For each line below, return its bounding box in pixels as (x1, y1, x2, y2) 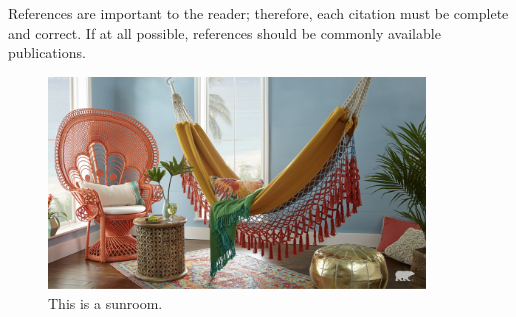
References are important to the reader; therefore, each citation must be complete (8, 3, 509, 23)
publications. (8, 42, 86, 63)
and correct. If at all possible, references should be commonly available (8, 22, 441, 43)
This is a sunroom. (48, 292, 163, 313)
